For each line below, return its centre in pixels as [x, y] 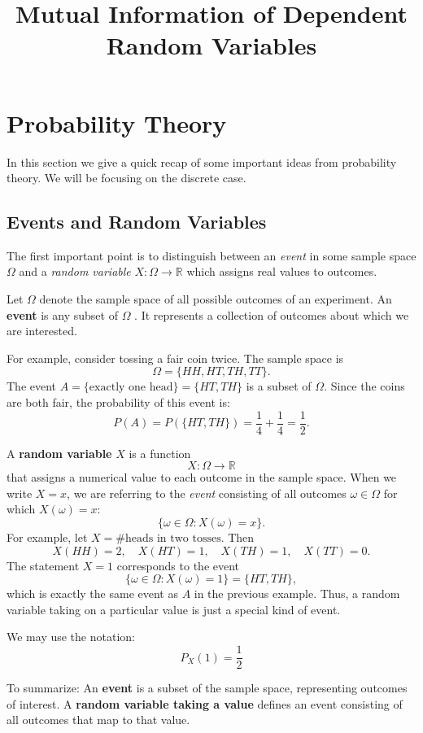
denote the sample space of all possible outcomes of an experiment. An [216, 299]
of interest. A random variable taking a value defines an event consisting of [205, 703]
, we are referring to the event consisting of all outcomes [207, 493]
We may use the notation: [71, 637]
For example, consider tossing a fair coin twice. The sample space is [175, 358]
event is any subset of [62, 314]
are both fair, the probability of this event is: [118, 402]
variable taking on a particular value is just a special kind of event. [174, 609]
